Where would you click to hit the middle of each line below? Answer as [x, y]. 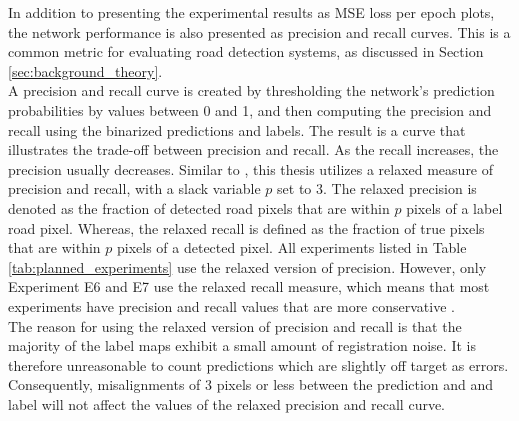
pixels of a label [454, 207]
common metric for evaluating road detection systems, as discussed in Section [246, 51]
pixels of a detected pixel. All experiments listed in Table [291, 247]
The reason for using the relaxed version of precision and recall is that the [235, 325]
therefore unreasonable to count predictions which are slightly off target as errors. [258, 364]
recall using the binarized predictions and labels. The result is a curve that [237, 129]
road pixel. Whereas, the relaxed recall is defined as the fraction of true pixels [246, 227]
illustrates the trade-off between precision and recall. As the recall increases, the [253, 149]
